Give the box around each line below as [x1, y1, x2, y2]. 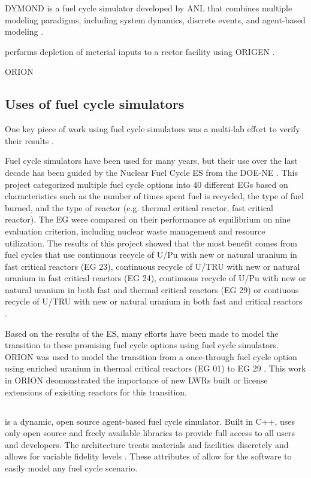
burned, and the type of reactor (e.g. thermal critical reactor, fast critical [5, 201, 274, 214]
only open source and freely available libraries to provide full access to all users [5, 427, 295, 439]
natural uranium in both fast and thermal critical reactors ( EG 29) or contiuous [5, 283, 299, 296]
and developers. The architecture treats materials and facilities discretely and [5, 438, 289, 450]
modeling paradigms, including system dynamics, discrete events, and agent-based [5, 13, 306, 26]
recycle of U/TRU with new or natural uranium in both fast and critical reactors [5, 295, 303, 307]
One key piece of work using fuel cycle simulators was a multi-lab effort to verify [5, 123, 300, 135]
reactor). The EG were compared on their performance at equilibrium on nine [5, 213, 291, 226]
